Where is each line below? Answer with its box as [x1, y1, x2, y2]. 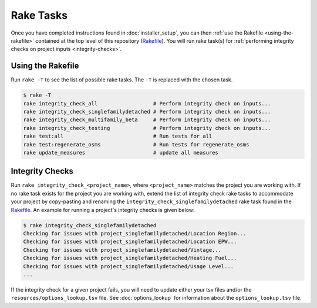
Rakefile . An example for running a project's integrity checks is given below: [11, 206, 195, 213]
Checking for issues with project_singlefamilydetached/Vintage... [23, 247, 222, 253]
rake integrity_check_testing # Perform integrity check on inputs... [23, 125, 271, 131]
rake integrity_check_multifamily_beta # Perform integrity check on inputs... [23, 117, 271, 123]
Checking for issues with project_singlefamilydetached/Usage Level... [23, 263, 234, 269]
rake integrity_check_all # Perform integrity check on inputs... [23, 100, 271, 107]
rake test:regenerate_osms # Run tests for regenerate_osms [23, 141, 249, 148]
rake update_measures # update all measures [23, 149, 218, 156]
